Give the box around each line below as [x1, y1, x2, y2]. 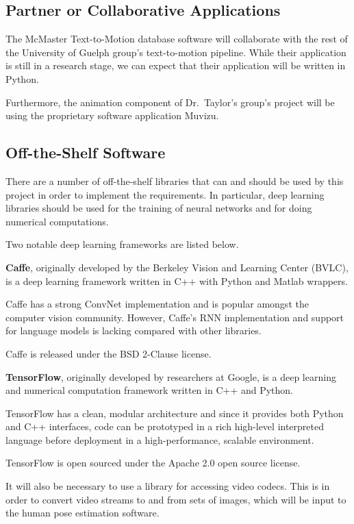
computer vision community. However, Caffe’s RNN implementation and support [5, 310, 344, 324]
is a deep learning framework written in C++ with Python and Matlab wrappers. [5, 273, 348, 288]
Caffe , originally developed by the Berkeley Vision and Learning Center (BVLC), [5, 260, 349, 274]
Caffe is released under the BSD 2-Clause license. [5, 346, 212, 360]
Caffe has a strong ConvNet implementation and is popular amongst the [5, 297, 309, 311]
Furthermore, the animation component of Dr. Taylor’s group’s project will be [5, 95, 335, 109]
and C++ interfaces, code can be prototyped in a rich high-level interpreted [5, 419, 325, 434]
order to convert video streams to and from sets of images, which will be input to [5, 492, 346, 506]
